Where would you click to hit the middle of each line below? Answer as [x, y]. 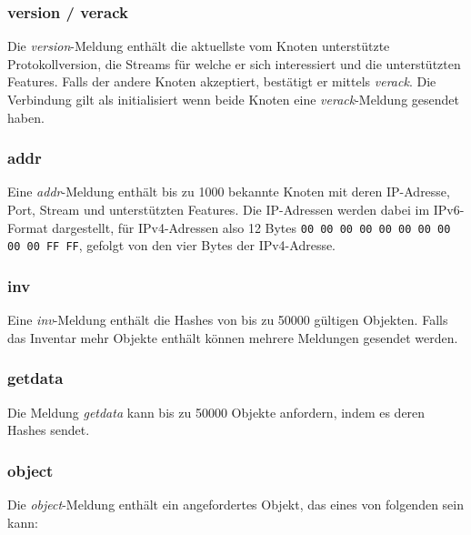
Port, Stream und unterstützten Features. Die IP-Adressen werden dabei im [219, 209]
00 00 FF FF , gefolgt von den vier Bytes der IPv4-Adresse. [172, 245]
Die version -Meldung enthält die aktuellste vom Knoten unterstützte [199, 46]
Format [28, 227]
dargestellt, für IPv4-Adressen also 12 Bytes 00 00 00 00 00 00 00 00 [251, 227]
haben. [26, 117]
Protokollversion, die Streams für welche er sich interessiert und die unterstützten [234, 63]
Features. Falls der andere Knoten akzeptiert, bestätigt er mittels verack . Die [222, 81]
